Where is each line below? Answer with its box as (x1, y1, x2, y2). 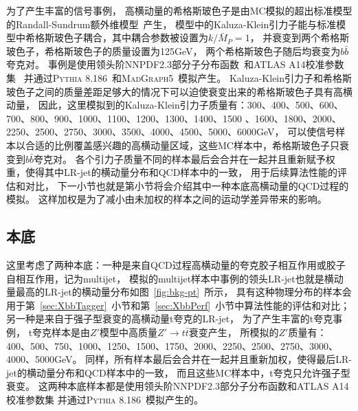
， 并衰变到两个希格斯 (249, 30, 350, 45)
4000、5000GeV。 (6, 352, 82, 366)
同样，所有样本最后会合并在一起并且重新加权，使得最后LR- (85, 352, 352, 366)
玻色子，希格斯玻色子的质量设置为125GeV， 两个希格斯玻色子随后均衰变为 (6, 43, 341, 58)
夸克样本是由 (32, 325, 91, 340)
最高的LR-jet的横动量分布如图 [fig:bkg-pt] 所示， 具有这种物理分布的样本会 (15, 285, 352, 299)
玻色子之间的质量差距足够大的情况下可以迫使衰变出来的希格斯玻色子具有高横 (6, 84, 353, 98)
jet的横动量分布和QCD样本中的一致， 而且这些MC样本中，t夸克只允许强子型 (6, 365, 350, 379)
